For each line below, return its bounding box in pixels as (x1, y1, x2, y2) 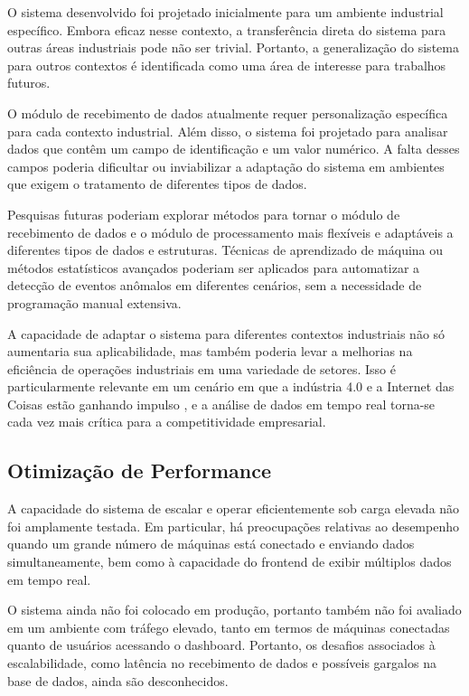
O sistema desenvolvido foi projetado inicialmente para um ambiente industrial (7, 3, 444, 21)
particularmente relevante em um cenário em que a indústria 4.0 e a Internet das (7, 377, 455, 396)
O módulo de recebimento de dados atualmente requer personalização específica (7, 103, 448, 122)
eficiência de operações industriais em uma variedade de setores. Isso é (7, 359, 396, 378)
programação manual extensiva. (7, 293, 182, 312)
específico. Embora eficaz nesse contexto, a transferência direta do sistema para (7, 20, 446, 39)
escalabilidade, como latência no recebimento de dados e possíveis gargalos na (7, 654, 436, 672)
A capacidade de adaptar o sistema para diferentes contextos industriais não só (7, 324, 446, 343)
